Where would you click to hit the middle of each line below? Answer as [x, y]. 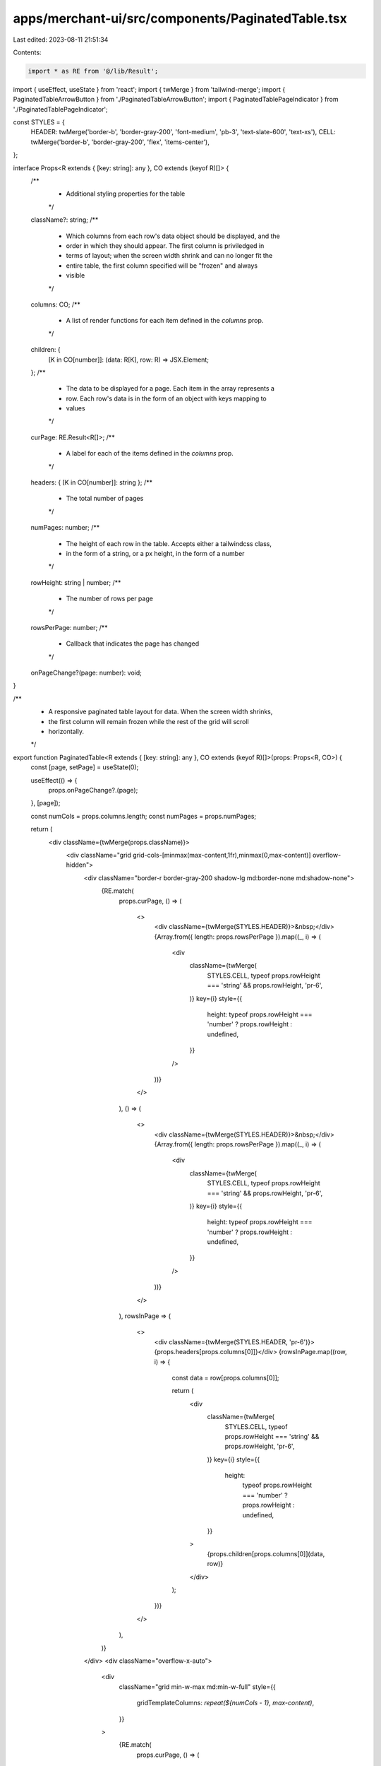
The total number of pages [105, 499]
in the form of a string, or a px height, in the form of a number [155, 553]
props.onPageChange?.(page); [93, 790]
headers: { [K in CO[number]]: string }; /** [92, 482]
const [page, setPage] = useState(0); [85, 767]
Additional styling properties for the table [126, 194]
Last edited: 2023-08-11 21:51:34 [61, 40]
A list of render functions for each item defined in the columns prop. [165, 321]
